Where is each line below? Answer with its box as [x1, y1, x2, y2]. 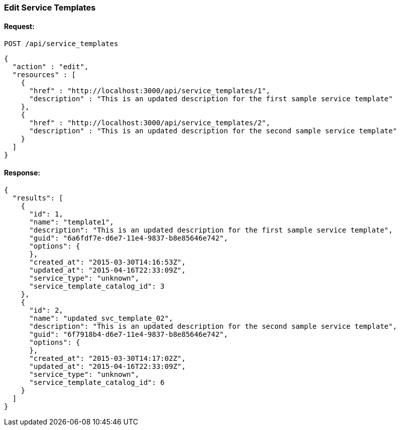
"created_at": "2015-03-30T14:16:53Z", [29, 258, 186, 267]
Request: [4, 22, 35, 31]
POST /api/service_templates [4, 40, 118, 48]
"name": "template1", [29, 218, 114, 227]
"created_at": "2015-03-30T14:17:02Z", [29, 354, 186, 363]
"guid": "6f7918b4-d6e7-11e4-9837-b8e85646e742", [29, 330, 228, 339]
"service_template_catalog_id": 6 [29, 378, 165, 387]
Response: [4, 168, 41, 177]
